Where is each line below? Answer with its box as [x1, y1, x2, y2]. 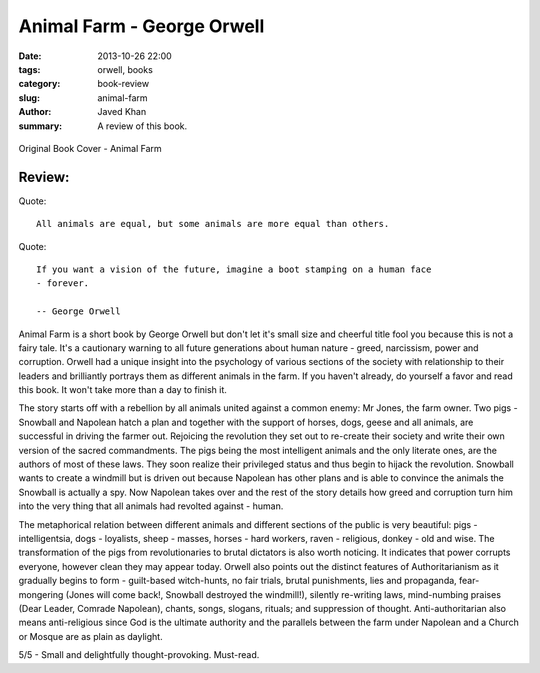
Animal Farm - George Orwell [18, 15, 265, 37]
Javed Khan [97, 106, 147, 118]
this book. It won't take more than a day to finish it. [18, 384, 227, 396]
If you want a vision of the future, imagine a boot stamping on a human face [36, 263, 432, 275]
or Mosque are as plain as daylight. [18, 630, 164, 642]
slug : [18, 91, 40, 104]
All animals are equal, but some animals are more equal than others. [36, 218, 390, 230]
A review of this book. [97, 120, 188, 132]
